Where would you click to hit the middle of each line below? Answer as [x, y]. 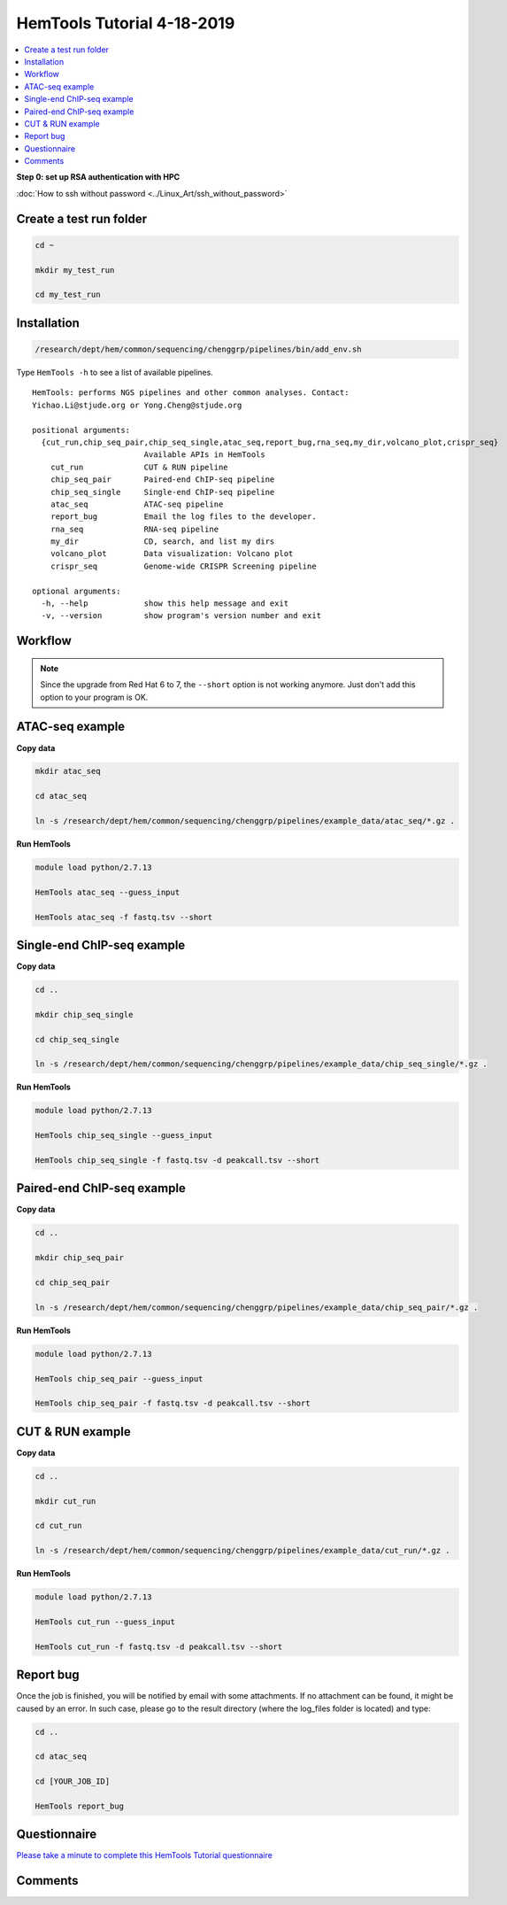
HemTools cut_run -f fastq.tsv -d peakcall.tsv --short [159, 1646]
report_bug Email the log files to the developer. [184, 517]
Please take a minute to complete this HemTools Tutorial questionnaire [145, 1855]
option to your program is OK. [94, 697]
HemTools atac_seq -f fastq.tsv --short [123, 917]
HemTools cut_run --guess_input [105, 1622]
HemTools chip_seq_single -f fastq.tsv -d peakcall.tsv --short [177, 1160]
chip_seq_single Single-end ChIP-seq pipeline [162, 492]
